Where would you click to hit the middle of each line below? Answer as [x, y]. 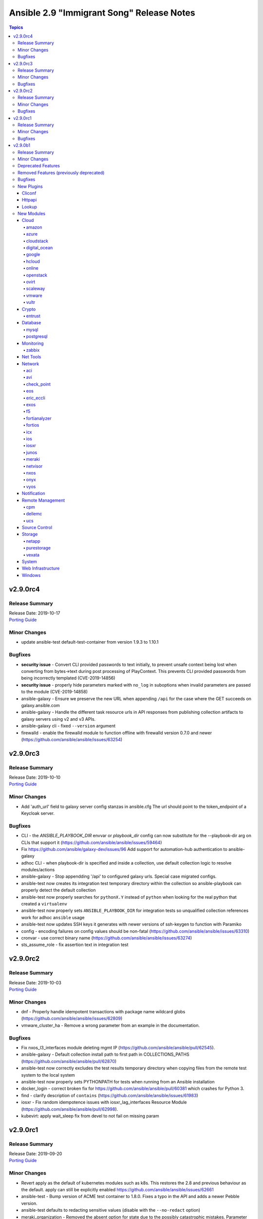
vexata [33, 555]
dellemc [34, 514]
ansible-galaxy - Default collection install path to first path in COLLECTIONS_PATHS [105, 1054]
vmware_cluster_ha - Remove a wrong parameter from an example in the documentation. [110, 1025]
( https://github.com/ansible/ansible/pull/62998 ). [70, 1109]
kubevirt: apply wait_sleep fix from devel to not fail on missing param [90, 1116]
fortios [33, 425]
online [32, 268]
